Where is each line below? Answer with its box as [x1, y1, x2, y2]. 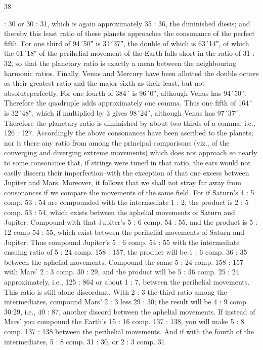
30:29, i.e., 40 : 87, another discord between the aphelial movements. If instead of [4, 306, 255, 317]
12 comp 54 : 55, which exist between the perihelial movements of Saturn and [4, 227, 245, 237]
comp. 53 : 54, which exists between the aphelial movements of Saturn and [4, 206, 235, 217]
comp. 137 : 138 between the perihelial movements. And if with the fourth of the [4, 326, 254, 336]
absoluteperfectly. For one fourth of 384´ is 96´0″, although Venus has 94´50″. [4, 87, 246, 98]
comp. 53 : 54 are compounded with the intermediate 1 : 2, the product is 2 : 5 [4, 197, 249, 207]
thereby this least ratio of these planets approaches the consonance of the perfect [4, 28, 255, 39]
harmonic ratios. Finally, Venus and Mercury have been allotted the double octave [4, 67, 259, 78]
